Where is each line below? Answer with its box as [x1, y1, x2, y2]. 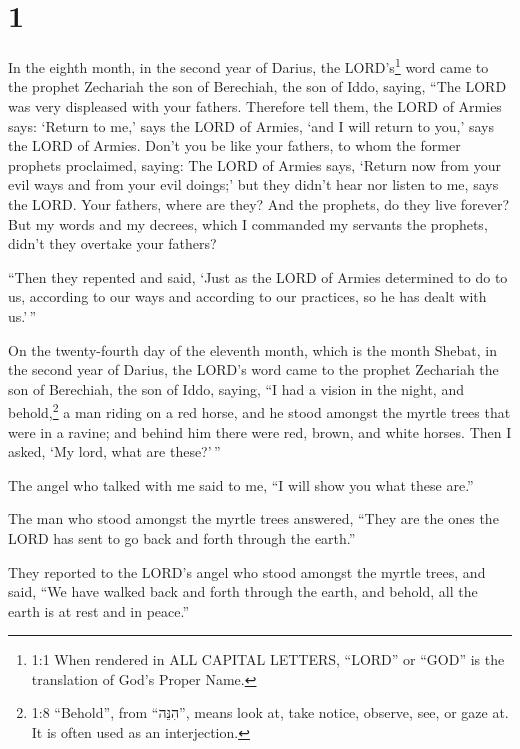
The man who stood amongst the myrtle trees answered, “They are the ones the [8, 508, 499, 529]
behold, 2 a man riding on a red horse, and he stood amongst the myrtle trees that [8, 399, 511, 422]
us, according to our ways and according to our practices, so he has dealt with [8, 286, 487, 307]
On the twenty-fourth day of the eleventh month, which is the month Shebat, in [8, 339, 497, 360]
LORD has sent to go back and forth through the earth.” [8, 527, 356, 548]
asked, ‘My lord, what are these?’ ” [8, 441, 221, 462]
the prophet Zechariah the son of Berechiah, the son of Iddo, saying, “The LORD [8, 76, 507, 97]
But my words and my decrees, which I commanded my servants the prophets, [8, 213, 488, 234]
